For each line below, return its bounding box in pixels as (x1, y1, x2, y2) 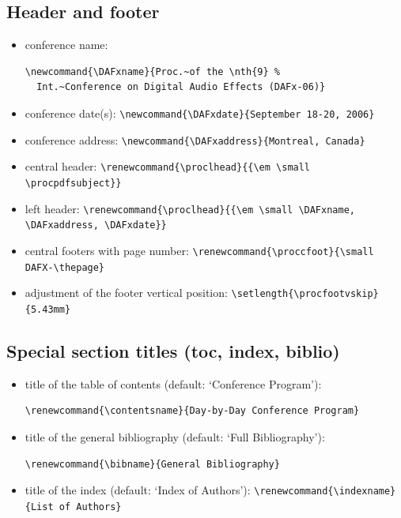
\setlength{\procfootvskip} (231, 288, 379, 300)
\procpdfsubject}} (25, 177, 122, 189)
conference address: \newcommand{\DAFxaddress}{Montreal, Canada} (25, 131, 365, 148)
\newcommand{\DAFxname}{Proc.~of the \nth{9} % (25, 66, 280, 77)
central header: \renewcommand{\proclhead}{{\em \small (25, 158, 311, 175)
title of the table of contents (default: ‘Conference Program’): (25, 375, 322, 392)
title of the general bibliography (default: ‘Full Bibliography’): (25, 428, 325, 445)
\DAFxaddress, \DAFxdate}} (25, 220, 167, 231)
